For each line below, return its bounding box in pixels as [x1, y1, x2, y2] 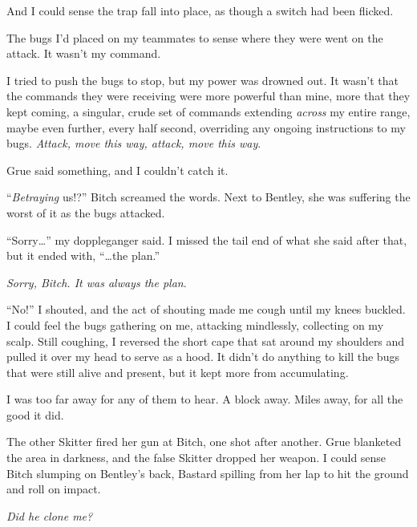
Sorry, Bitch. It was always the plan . [6, 274, 187, 290]
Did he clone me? [6, 507, 93, 524]
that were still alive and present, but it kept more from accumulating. [6, 363, 349, 380]
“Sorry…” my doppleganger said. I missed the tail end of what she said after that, [6, 231, 407, 248]
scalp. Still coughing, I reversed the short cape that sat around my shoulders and [6, 332, 405, 349]
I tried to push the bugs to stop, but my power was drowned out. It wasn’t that [6, 71, 399, 88]
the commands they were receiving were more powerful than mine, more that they [6, 87, 411, 104]
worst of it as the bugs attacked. [6, 204, 165, 221]
